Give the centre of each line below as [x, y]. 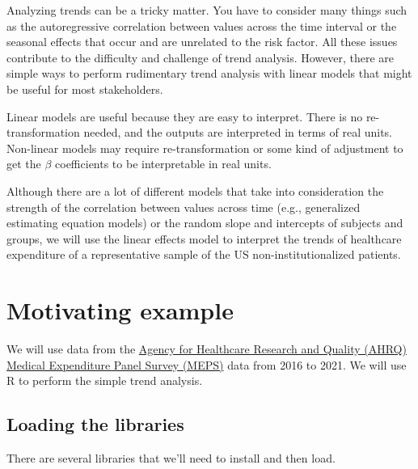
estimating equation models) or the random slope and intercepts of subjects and [205, 223]
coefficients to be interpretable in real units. [163, 164]
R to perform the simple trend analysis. [105, 380]
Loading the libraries [95, 424]
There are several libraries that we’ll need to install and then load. [171, 458]
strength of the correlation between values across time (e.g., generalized [184, 207]
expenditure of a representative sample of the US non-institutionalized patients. [204, 254]
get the [24, 164]
